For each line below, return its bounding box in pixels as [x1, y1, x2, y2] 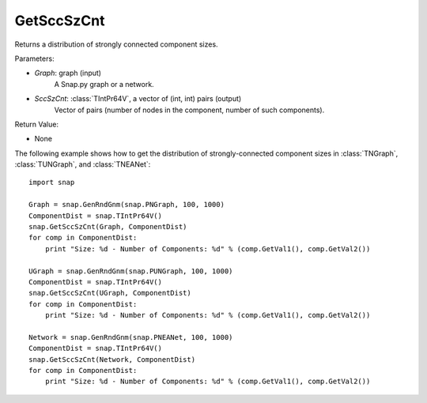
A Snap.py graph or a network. [54, 79, 154, 89]
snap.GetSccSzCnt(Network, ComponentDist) [28, 355, 196, 363]
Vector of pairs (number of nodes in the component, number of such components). [54, 105, 325, 115]
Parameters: [14, 54, 55, 63]
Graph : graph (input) [34, 68, 102, 78]
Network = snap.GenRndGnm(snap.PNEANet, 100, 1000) [28, 333, 233, 341]
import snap [28, 178, 75, 187]
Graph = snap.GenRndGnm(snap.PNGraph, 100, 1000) [28, 200, 225, 209]
